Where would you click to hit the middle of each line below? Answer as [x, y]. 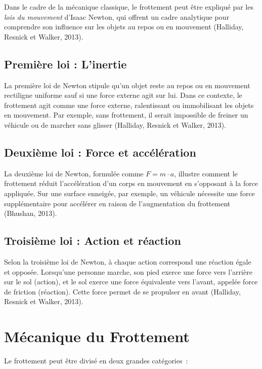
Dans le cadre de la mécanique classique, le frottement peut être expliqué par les [129, 7]
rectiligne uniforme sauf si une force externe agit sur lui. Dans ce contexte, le [123, 95]
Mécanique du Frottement [97, 336]
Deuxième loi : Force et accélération [100, 152]
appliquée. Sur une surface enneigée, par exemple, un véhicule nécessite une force [129, 193]
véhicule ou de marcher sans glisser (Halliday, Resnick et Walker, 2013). [115, 124]
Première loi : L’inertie [65, 64]
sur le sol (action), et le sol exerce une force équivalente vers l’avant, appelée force [131, 282]
